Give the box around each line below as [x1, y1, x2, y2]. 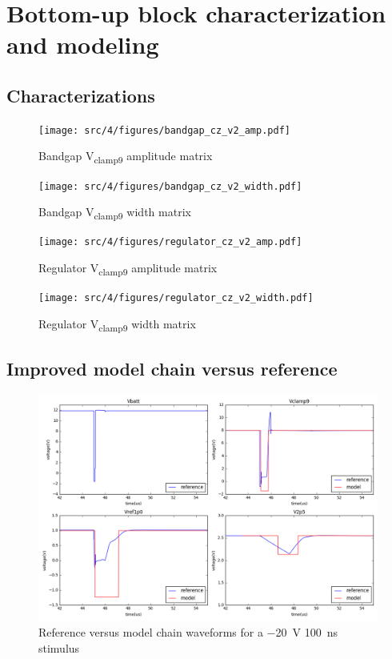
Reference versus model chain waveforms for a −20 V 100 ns [38, 624, 338, 641]
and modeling [6, 28, 159, 61]
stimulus [38, 639, 80, 656]
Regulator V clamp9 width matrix [38, 315, 196, 334]
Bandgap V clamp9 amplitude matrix [38, 147, 213, 167]
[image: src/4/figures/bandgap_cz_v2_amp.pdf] [38, 124, 290, 136]
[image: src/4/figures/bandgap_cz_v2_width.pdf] [38, 180, 302, 192]
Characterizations [6, 82, 155, 107]
